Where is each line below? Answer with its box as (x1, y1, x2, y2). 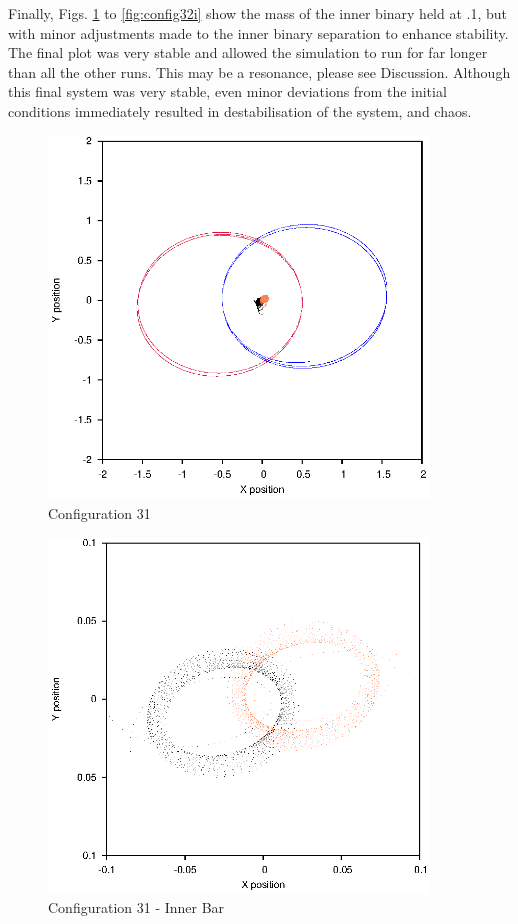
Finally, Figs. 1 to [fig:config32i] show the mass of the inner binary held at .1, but (8, 3, 508, 23)
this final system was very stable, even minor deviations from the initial (8, 81, 447, 102)
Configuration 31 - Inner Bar (48, 897, 225, 918)
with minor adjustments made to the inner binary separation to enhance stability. (8, 22, 509, 43)
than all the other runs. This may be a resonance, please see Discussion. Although (8, 61, 511, 82)
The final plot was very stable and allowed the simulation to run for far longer (8, 42, 488, 63)
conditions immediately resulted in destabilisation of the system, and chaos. (8, 100, 472, 121)
